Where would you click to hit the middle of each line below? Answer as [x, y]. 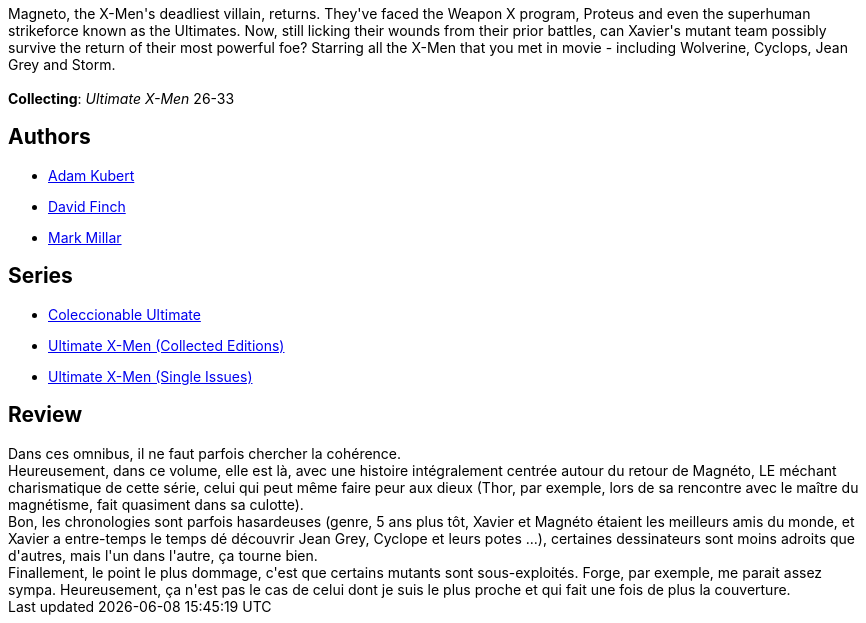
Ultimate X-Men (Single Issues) [150, 376]
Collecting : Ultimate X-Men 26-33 [121, 98]
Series [40, 276]
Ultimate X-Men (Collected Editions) [166, 345]
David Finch [87, 206]
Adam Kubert [91, 175]
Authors [49, 137]
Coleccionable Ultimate [124, 314]
